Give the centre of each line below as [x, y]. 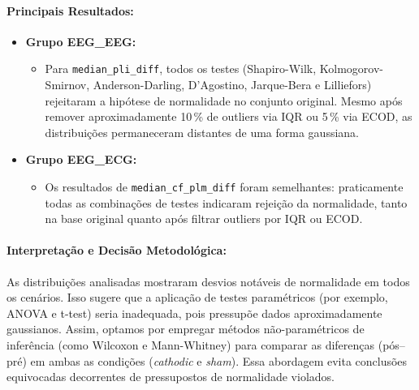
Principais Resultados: [70, 10]
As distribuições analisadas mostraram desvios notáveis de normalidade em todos [208, 281]
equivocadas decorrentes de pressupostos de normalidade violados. [171, 377]
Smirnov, [67, 85]
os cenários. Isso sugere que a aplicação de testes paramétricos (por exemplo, [197, 297]
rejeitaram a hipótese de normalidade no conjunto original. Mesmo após [224, 100]
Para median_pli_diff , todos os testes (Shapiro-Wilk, [181, 69]
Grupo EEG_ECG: [81, 159]
